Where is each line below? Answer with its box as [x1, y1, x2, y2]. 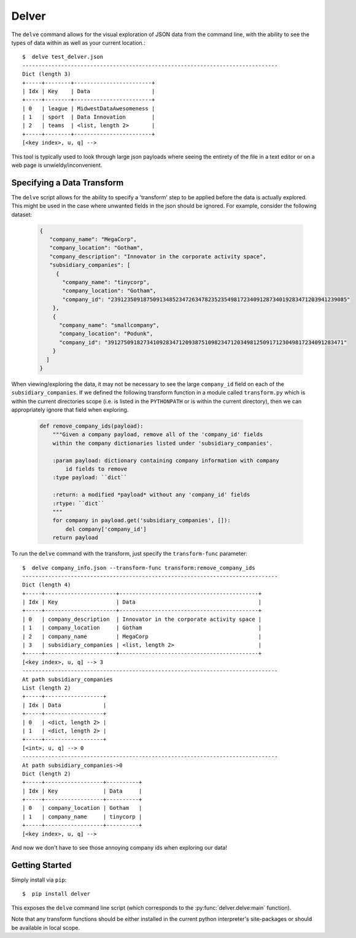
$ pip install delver [22, 890, 91, 898]
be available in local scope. [11, 924, 80, 931]
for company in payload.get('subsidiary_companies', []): [52, 517, 231, 524]
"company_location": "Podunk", [59, 330, 153, 337]
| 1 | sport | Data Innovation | [22, 113, 155, 121]
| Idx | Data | [22, 701, 107, 709]
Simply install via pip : [11, 876, 67, 883]
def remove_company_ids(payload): [39, 423, 144, 429]
